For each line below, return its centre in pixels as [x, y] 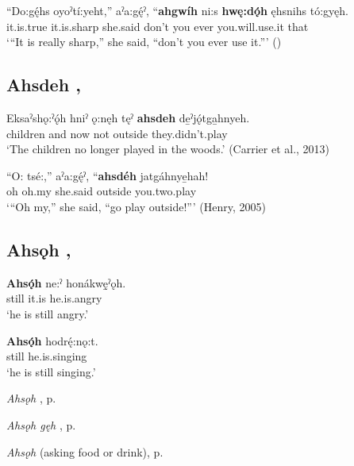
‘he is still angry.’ [48, 313]
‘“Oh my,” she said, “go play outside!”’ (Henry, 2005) [136, 206]
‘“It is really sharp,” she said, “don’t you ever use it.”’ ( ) [144, 42]
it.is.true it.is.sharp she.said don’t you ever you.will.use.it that [158, 26]
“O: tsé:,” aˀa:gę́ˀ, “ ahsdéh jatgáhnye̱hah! [108, 175]
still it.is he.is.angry [54, 298]
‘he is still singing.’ [51, 371]
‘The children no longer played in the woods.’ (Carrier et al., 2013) [168, 149]
